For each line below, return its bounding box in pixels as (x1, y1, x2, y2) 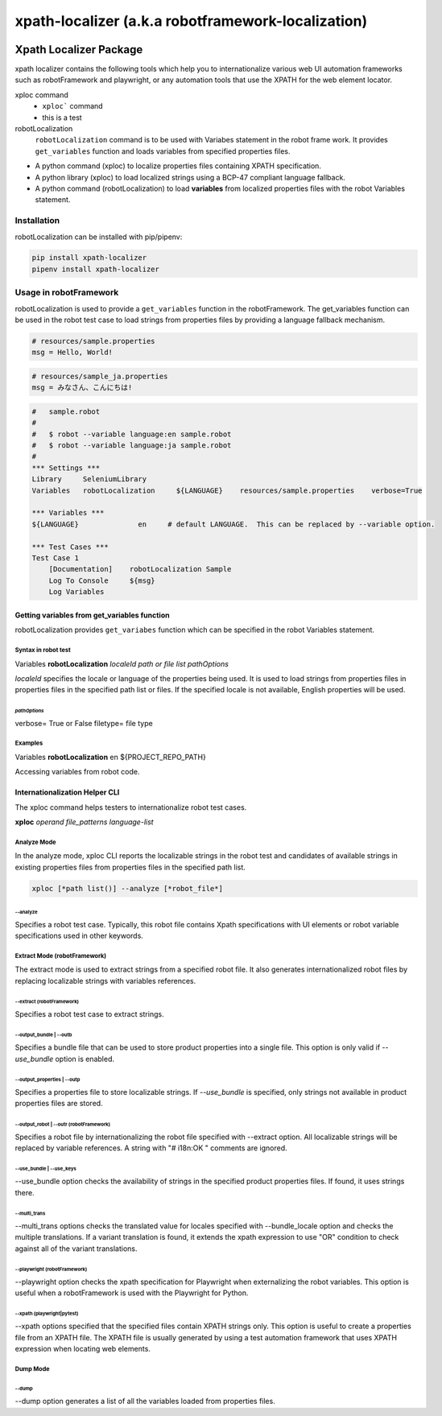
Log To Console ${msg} (48, 576, 156, 585)
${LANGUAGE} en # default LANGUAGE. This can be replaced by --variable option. (31, 519, 436, 529)
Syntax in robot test (14, 646, 72, 654)
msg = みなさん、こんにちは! (31, 383, 133, 392)
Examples (14, 739, 43, 748)
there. (14, 1187, 35, 1197)
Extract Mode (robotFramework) (14, 952, 107, 960)
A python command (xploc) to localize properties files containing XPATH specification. (35, 161, 322, 171)
